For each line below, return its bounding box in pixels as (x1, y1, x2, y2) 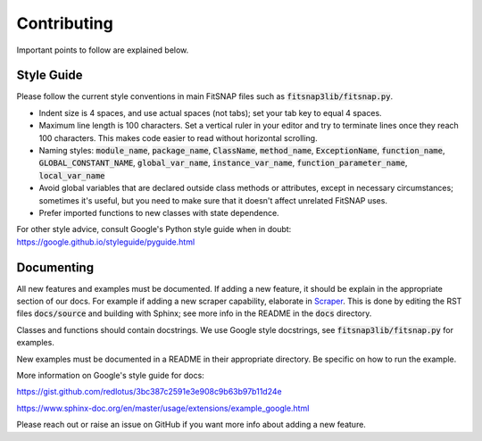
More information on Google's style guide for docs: (16, 370, 204, 380)
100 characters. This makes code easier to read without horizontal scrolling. (38, 132, 318, 143)
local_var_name (38, 171, 106, 180)
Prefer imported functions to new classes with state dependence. (38, 207, 280, 218)
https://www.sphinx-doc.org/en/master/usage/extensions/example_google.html (16, 403, 310, 413)
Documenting (16, 260, 94, 275)
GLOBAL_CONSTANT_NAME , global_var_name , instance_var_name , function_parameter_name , (38, 157, 408, 169)
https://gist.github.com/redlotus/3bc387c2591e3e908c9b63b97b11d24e (16, 387, 282, 397)
